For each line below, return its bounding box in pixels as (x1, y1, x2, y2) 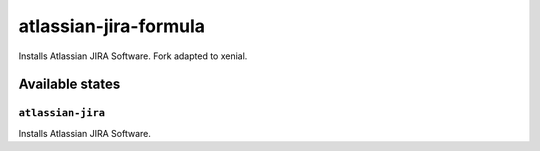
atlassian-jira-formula (18, 15, 205, 37)
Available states (18, 76, 121, 93)
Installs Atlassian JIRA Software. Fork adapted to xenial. (18, 50, 248, 62)
